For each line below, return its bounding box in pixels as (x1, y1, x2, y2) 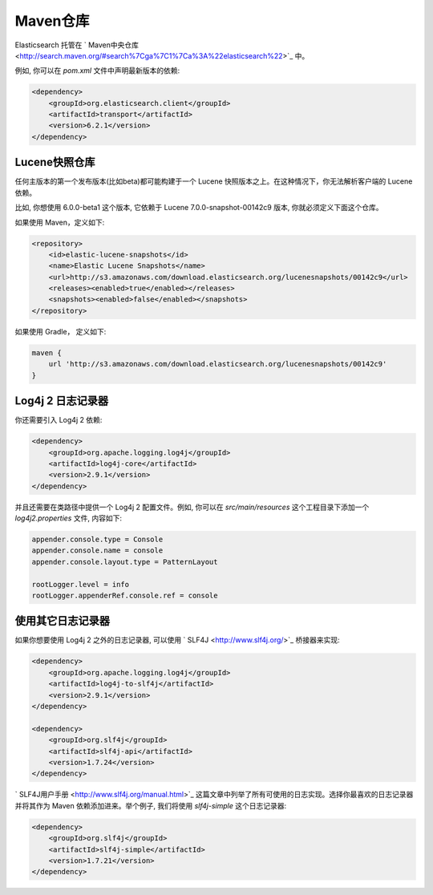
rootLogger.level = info (31, 580, 130, 589)
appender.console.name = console (31, 546, 164, 555)
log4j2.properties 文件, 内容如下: (14, 513, 122, 523)
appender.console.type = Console (31, 535, 164, 545)
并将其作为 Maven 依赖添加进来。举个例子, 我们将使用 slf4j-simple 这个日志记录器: (14, 800, 287, 810)
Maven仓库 (14, 12, 90, 30)
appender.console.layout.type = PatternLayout (31, 557, 218, 566)
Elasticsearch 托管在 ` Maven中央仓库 (14, 40, 140, 50)
